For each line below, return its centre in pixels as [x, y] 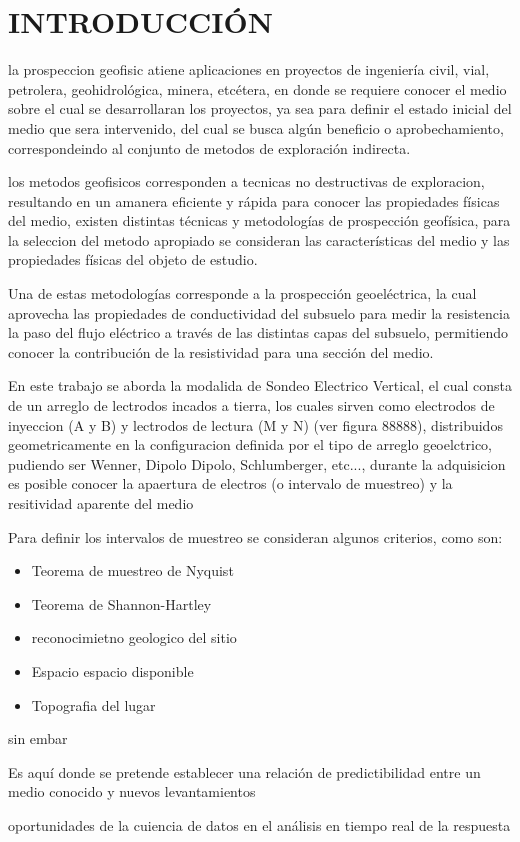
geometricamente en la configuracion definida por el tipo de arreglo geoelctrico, [250, 444]
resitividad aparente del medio [101, 503]
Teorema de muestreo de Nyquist [132, 570]
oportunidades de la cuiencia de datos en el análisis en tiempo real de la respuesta [259, 824]
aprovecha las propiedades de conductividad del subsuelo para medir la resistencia [259, 312]
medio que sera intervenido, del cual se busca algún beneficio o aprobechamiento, [256, 127]
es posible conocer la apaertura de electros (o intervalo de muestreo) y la [230, 483]
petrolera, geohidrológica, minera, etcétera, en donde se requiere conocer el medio [257, 88]
